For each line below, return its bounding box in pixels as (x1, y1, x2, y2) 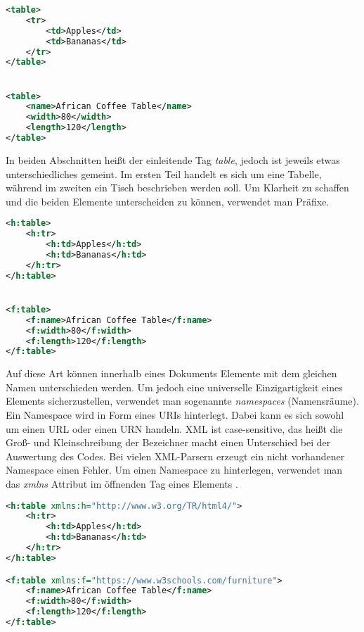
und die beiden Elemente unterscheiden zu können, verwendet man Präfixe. (6, 194, 330, 208)
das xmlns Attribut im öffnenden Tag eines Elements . (6, 476, 238, 491)
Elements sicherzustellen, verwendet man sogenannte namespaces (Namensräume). (6, 393, 359, 408)
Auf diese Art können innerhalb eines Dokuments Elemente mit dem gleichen (6, 366, 337, 381)
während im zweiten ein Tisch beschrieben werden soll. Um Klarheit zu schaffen (6, 180, 349, 195)
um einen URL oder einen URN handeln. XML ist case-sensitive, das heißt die (6, 421, 343, 436)
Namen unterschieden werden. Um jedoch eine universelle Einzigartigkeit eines (6, 379, 343, 394)
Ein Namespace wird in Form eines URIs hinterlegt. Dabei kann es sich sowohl (6, 407, 344, 422)
